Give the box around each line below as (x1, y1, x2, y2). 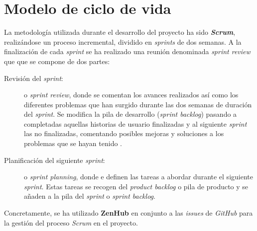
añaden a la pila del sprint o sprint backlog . (24, 191, 155, 201)
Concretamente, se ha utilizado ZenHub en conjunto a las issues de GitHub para (4, 208, 253, 218)
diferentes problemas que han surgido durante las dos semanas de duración (24, 99, 252, 109)
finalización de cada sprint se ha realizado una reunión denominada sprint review (4, 46, 251, 57)
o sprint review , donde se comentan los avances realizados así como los (24, 89, 239, 100)
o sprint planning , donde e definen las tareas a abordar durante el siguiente (24, 171, 253, 182)
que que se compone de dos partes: (4, 56, 110, 66)
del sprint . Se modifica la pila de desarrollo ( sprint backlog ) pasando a (24, 109, 237, 119)
